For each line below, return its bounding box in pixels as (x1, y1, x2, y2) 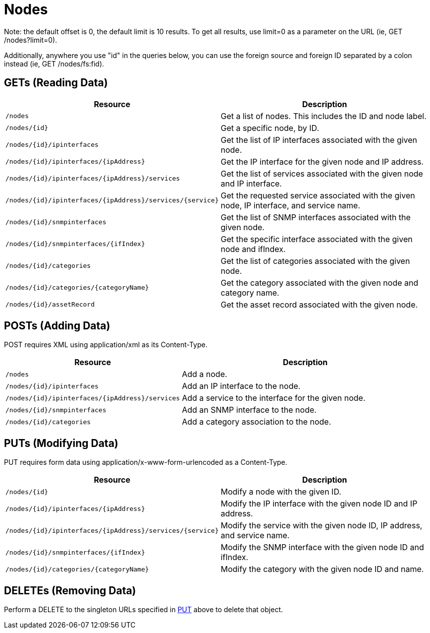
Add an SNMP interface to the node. (182, 405, 317, 415)
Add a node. (182, 369, 227, 380)
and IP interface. (220, 178, 282, 189)
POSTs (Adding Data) (4, 319, 110, 332)
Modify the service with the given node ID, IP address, (220, 520, 423, 531)
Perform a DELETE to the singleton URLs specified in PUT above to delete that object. (4, 605, 283, 614)
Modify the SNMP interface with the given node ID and (220, 542, 424, 553)
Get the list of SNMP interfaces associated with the (220, 212, 411, 222)
